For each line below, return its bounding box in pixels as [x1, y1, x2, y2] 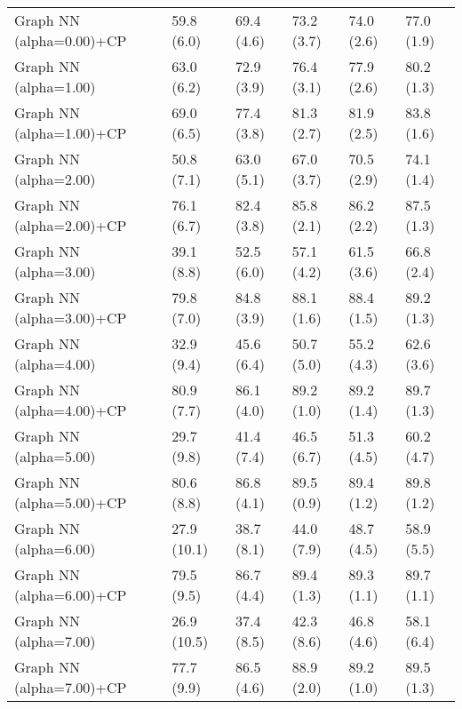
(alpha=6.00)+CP [14, 585, 127, 605]
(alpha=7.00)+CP [14, 677, 127, 697]
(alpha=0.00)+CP [14, 30, 127, 51]
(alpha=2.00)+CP [14, 215, 127, 235]
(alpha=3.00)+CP [14, 307, 127, 328]
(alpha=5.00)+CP [14, 492, 127, 513]
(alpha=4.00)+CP [14, 400, 127, 420]
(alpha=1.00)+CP [14, 123, 127, 143]
